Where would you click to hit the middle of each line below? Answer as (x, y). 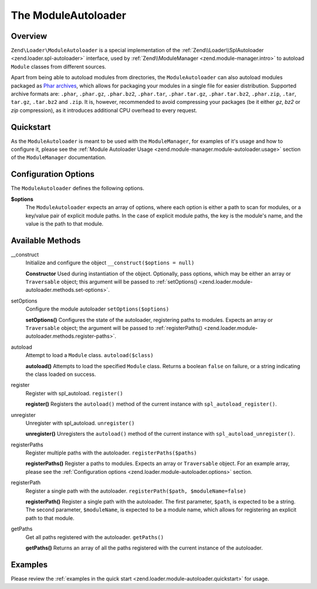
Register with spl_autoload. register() (74, 393)
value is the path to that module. (65, 224)
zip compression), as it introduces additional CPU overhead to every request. (104, 110)
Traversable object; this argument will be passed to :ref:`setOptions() (112, 282)
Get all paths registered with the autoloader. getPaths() (95, 537)
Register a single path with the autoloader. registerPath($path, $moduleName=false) (136, 491)
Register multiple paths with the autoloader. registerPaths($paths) (111, 453)
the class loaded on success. (61, 374)
